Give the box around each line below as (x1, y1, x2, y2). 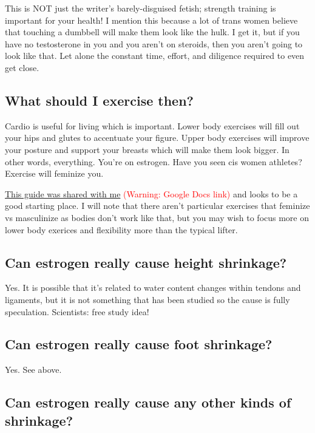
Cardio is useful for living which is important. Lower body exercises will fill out (5, 119, 300, 132)
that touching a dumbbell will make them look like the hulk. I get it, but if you (5, 26, 300, 38)
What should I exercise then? (5, 90, 194, 109)
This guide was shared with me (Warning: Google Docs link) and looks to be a (5, 187, 298, 200)
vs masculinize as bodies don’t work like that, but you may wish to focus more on (5, 211, 310, 223)
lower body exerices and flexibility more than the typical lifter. (5, 223, 238, 236)
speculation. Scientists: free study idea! (5, 305, 149, 318)
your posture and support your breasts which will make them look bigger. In (5, 143, 290, 155)
